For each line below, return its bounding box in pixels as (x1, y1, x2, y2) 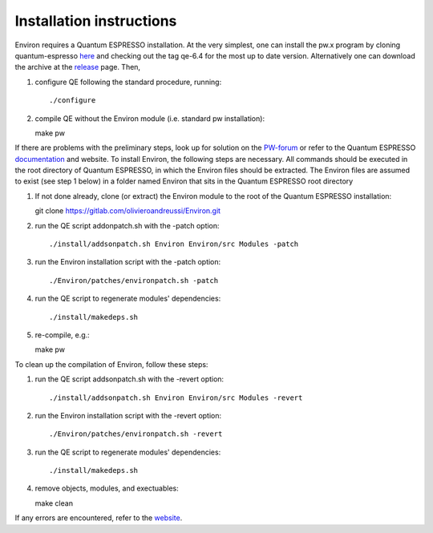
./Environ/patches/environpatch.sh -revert (49, 430, 223, 438)
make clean (34, 498, 74, 508)
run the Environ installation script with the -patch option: (34, 257, 221, 267)
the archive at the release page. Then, (14, 63, 140, 72)
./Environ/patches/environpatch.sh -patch (49, 276, 219, 285)
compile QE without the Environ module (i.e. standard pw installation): (34, 113, 265, 123)
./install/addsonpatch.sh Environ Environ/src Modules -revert (49, 393, 303, 402)
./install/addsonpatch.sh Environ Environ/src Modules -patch (49, 240, 299, 248)
